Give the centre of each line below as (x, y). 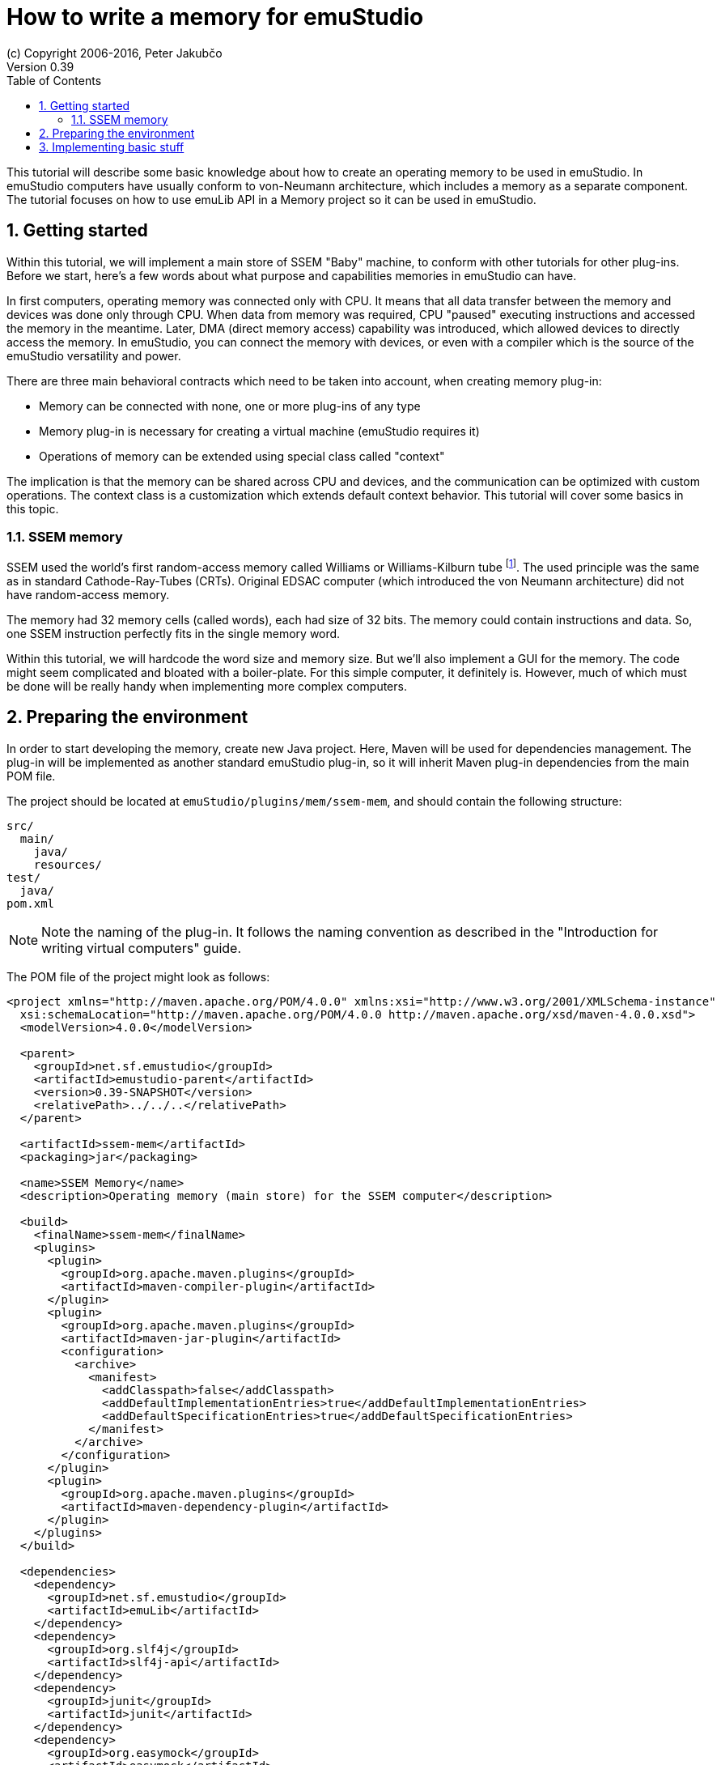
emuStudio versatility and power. (94, 355)
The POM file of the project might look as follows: (138, 976)
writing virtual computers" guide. (141, 948)
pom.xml (31, 903)
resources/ (68, 864)
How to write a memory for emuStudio (215, 17)
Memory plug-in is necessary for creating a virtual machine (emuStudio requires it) (259, 431)
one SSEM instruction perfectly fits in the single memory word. (174, 634)
